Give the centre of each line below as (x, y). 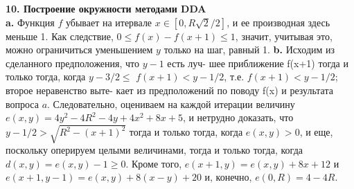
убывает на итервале (109, 22)
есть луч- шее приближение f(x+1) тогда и (258, 63)
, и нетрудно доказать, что (238, 117)
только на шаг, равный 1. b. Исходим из (249, 49)
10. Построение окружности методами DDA (106, 8)
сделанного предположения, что (73, 63)
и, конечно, (228, 177)
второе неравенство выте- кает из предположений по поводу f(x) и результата (169, 90)
